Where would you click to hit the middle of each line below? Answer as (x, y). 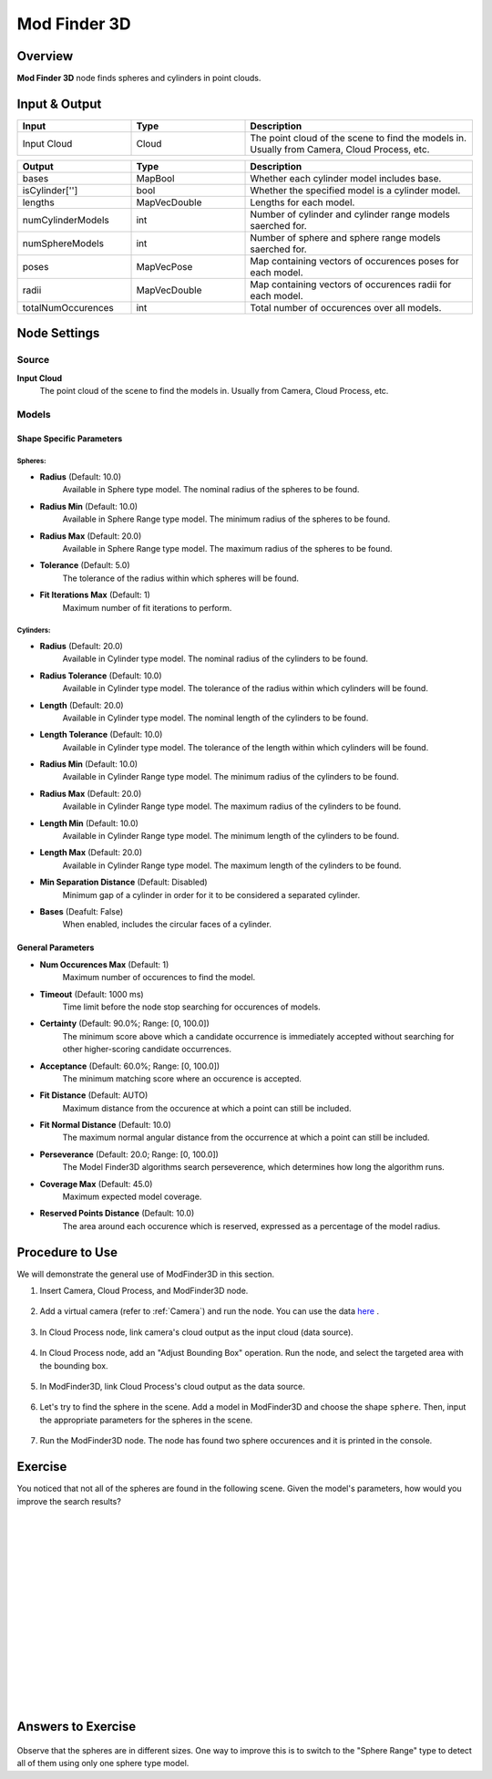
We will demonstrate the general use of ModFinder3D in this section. (146, 1274)
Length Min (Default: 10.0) (89, 823)
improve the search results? (69, 1501)
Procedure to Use (67, 1252)
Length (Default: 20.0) (82, 705)
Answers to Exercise (77, 1727)
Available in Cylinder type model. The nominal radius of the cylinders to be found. (215, 659)
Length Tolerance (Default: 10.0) (101, 735)
